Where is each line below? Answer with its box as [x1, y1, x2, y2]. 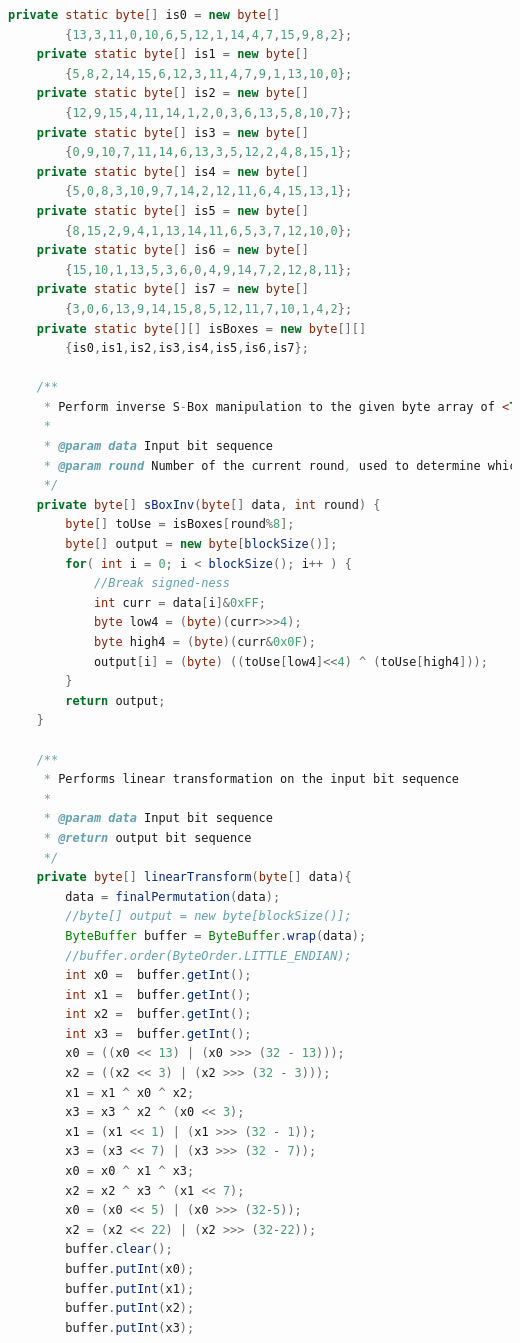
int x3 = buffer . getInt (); [65, 1026, 252, 1041]
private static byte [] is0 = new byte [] [8, 8, 281, 22]
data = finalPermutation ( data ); [65, 889, 281, 904]
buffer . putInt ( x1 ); [65, 1281, 195, 1296]
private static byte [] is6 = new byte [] [36, 243, 309, 258]
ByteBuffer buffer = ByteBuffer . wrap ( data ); [65, 928, 367, 943]
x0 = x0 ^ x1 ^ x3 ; [65, 1164, 195, 1179]
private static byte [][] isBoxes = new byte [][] [36, 321, 367, 336]
